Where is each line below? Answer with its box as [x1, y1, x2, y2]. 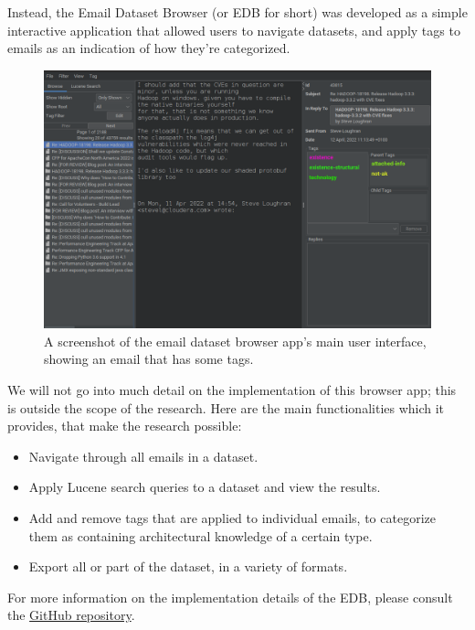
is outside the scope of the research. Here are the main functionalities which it [7, 398, 445, 417]
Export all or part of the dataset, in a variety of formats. [28, 557, 348, 576]
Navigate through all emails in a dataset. [28, 446, 259, 465]
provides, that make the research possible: [7, 416, 242, 435]
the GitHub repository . [7, 605, 135, 625]
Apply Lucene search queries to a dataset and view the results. [28, 477, 381, 497]
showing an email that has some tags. [44, 349, 254, 368]
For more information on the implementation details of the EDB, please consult [7, 587, 453, 606]
